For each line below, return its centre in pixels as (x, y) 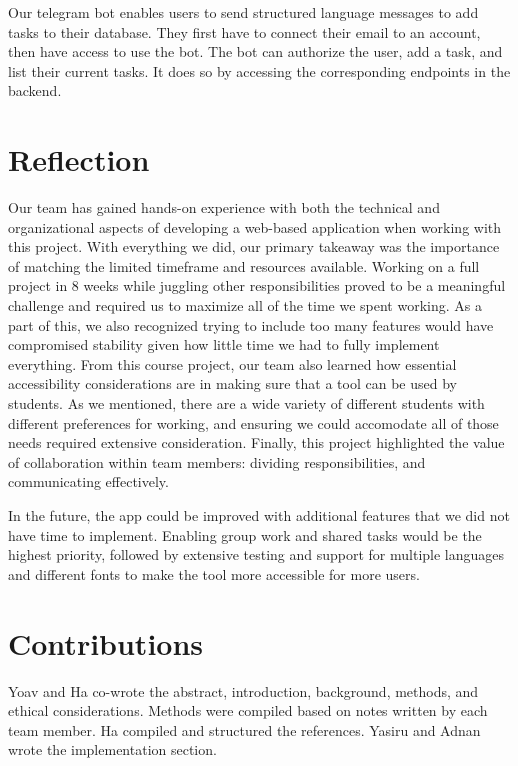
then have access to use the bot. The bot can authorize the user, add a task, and (255, 51)
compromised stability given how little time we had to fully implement (224, 344)
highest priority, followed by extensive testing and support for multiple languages (256, 554)
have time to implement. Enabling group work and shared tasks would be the (245, 534)
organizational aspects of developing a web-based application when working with (255, 226)
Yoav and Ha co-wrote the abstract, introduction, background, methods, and (243, 690)
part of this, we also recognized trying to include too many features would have (251, 324)
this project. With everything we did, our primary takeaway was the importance (254, 246)
